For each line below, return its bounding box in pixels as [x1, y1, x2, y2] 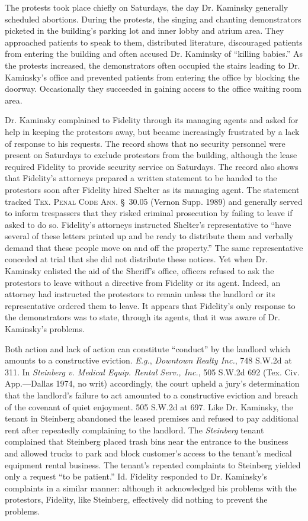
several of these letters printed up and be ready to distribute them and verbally [5, 230, 294, 242]
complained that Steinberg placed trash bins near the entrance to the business [5, 435, 288, 448]
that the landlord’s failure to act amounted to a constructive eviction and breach [5, 389, 298, 401]
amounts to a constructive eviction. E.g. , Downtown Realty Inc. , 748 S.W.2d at [5, 354, 292, 366]
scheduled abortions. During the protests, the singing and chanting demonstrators [5, 12, 301, 25]
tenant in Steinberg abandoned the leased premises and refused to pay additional [5, 412, 299, 424]
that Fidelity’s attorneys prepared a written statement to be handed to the [5, 172, 277, 184]
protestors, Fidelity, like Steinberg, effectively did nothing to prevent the [5, 493, 268, 506]
